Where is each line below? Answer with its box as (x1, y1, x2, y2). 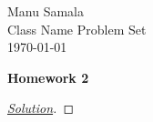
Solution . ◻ (7, 98, 75, 117)
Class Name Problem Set (7, 19, 147, 38)
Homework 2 (7, 67, 89, 86)
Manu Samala (7, 2, 85, 20)
